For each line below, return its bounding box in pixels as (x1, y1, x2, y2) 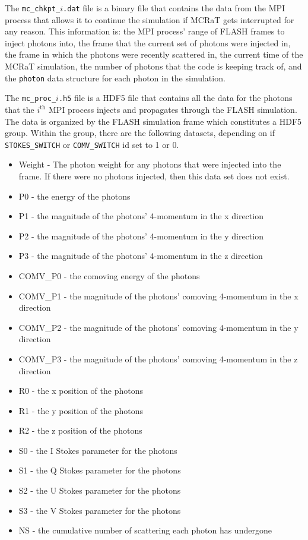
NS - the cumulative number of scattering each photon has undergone (18, 524, 272, 536)
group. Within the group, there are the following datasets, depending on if (5, 127, 275, 139)
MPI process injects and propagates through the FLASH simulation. (49, 103, 297, 115)
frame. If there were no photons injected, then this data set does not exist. (18, 169, 290, 182)
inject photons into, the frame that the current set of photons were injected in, (5, 36, 291, 49)
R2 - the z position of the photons (18, 424, 142, 437)
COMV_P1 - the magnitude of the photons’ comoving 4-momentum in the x (18, 289, 299, 302)
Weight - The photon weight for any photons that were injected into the (18, 158, 281, 170)
